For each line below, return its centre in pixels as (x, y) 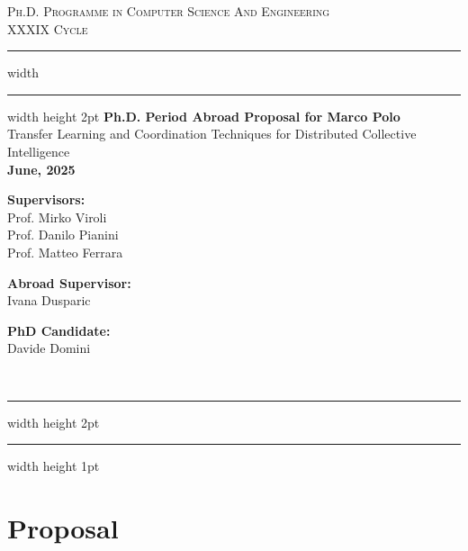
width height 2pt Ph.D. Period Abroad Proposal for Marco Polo (204, 116)
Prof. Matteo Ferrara (65, 252)
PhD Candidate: (59, 330)
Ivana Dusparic (49, 300)
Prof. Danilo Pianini (63, 235)
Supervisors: (46, 199)
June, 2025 (41, 169)
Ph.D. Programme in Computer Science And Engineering (169, 11)
